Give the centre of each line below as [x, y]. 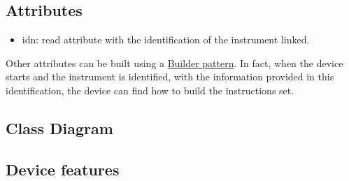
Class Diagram [59, 128]
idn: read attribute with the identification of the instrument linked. [166, 39]
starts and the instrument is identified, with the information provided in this [170, 77]
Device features [63, 169]
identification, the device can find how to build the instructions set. [150, 90]
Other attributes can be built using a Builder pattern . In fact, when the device [174, 63]
